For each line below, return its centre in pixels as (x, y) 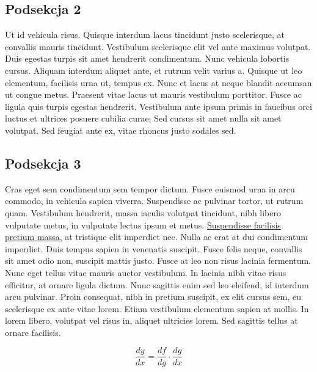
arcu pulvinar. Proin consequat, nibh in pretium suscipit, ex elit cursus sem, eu (153, 297)
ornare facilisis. (33, 332)
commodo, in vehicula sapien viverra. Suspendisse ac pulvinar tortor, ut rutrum (154, 201)
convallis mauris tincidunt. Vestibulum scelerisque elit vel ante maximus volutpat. (158, 46)
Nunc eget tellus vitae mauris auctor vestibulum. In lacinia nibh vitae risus (146, 272)
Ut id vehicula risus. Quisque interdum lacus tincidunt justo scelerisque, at (145, 35)
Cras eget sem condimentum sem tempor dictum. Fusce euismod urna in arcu (150, 188)
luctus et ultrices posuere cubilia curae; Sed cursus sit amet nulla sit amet (143, 118)
